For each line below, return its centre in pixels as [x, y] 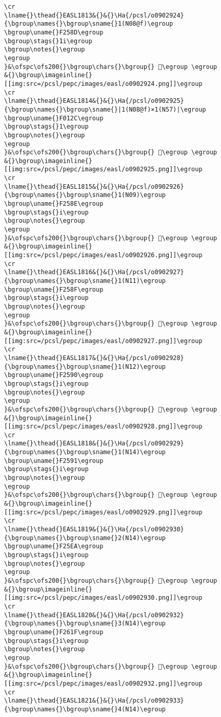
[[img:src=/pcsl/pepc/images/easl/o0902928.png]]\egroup [103, 427]
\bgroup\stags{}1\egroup [46, 127]
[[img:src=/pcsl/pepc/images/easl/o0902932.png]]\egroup [103, 683]
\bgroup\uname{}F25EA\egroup [54, 546]
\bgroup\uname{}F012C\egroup [54, 118]
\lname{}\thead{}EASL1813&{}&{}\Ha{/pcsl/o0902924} [94, 15]
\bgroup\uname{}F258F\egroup [54, 289]
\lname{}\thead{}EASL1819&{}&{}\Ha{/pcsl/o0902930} [94, 530]
